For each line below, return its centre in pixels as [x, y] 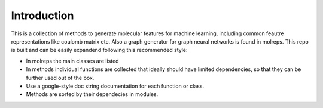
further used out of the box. [60, 78]
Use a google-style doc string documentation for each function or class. [115, 86]
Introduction [42, 16]
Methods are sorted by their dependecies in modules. [92, 94]
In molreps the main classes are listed [72, 61]
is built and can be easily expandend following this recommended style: [99, 50]
